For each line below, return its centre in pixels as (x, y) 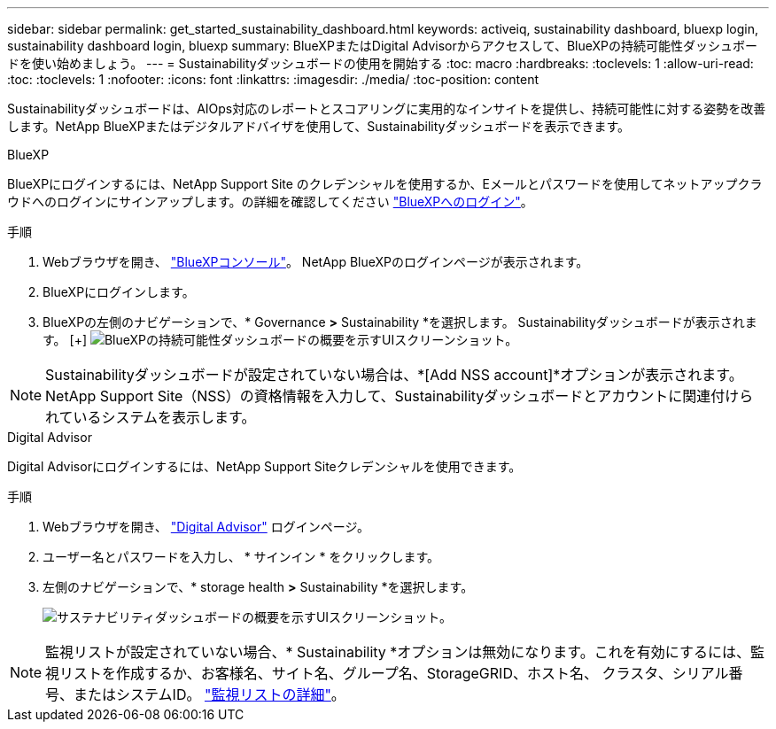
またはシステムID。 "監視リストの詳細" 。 (210, 694)
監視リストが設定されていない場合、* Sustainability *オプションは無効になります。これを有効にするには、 (398, 652)
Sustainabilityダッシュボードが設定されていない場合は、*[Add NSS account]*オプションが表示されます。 (394, 375)
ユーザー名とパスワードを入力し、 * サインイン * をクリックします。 (241, 557)
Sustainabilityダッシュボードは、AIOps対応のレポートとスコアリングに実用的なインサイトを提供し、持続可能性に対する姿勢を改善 (387, 109)
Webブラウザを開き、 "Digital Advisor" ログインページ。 (206, 527)
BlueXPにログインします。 (119, 292)
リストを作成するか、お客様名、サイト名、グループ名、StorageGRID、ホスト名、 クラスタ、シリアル (394, 673)
